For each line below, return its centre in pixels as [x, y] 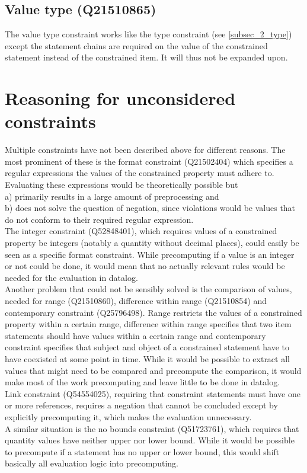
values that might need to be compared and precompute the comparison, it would [153, 370]
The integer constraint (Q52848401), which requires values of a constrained [141, 231]
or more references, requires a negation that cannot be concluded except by [141, 405]
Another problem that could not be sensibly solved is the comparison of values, [148, 289]
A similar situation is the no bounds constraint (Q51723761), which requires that [152, 428]
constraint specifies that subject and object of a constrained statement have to [147, 347]
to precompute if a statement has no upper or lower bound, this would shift [142, 451]
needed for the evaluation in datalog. [71, 277]
